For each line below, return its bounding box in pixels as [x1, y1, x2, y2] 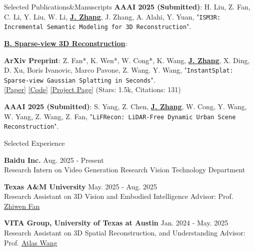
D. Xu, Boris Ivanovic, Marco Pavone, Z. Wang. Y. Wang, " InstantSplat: [4, 65, 233, 75]
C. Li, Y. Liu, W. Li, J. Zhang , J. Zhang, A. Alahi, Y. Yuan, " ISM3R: [4, 11, 221, 22]
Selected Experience [4, 137, 65, 148]
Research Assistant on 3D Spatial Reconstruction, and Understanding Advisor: [4, 227, 245, 238]
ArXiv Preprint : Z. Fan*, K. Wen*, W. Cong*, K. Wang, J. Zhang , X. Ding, [4, 55, 250, 65]
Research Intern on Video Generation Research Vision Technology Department [4, 164, 245, 175]
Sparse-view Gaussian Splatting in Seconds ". [4, 74, 155, 85]
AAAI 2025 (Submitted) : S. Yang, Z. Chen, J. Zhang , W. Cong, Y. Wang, [4, 101, 247, 111]
